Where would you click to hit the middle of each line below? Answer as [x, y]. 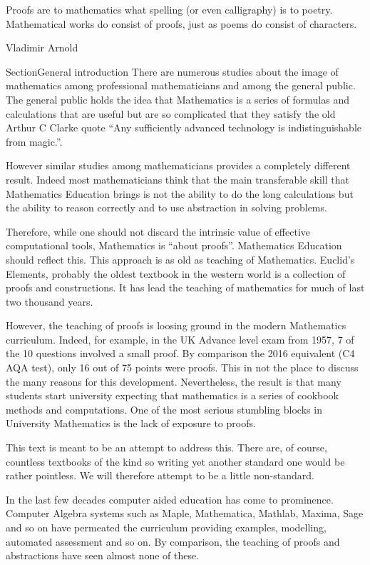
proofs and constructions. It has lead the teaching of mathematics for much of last [185, 287]
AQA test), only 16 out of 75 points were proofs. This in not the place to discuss [182, 367]
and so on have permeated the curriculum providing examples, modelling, [166, 527]
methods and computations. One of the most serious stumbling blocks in [164, 409]
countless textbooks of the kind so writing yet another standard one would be [175, 461]
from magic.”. [34, 141]
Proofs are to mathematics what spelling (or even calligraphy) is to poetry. [169, 9]
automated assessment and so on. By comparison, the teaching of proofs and [173, 541]
